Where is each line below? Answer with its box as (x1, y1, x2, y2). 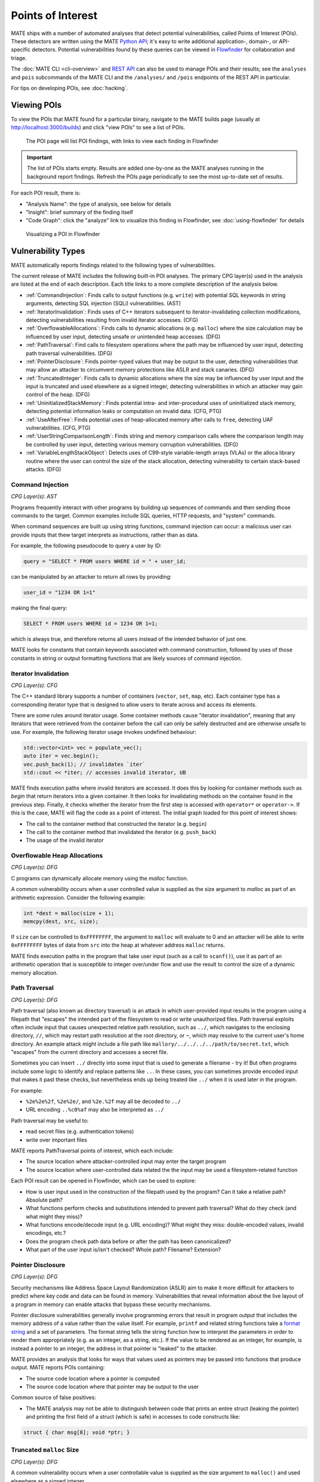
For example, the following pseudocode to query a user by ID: (11, 542, 162, 550)
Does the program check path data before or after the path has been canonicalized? (25, 1238, 231, 1245)
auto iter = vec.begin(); (23, 753, 99, 759)
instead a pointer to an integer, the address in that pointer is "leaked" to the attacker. (11, 1344, 217, 1352)
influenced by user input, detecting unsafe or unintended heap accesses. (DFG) (25, 333, 220, 340)
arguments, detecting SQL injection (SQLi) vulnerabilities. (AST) (25, 300, 181, 307)
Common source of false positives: (11, 1394, 97, 1401)
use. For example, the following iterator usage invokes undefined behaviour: (11, 728, 197, 735)
